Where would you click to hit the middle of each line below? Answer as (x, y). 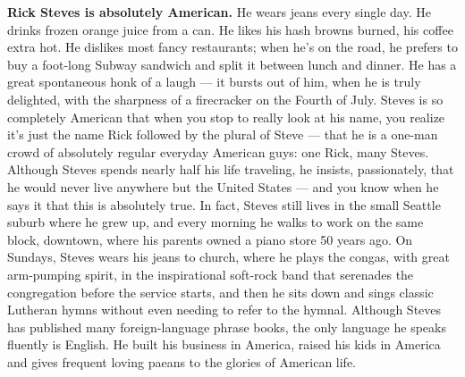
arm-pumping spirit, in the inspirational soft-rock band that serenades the (211, 274)
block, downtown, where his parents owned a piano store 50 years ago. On (210, 239)
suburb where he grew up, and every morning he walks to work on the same (216, 222)
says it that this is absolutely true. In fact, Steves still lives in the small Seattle (224, 204)
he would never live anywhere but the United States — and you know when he (223, 186)
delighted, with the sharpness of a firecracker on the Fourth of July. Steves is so (225, 99)
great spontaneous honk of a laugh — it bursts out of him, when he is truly (214, 82)
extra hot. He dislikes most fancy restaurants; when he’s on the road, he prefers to (232, 47)
